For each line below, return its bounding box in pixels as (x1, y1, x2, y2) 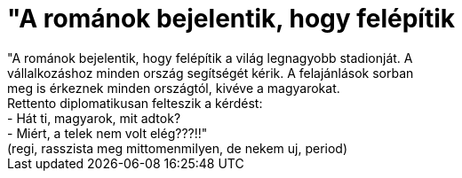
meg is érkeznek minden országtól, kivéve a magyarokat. (7, 80, 340, 96)
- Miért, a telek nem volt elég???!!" (7, 125, 208, 141)
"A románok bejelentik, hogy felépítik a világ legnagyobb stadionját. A (7, 50, 413, 66)
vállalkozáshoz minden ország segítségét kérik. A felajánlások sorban (7, 65, 414, 81)
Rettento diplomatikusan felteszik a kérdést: (7, 95, 263, 111)
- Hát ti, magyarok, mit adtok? (7, 110, 181, 126)
